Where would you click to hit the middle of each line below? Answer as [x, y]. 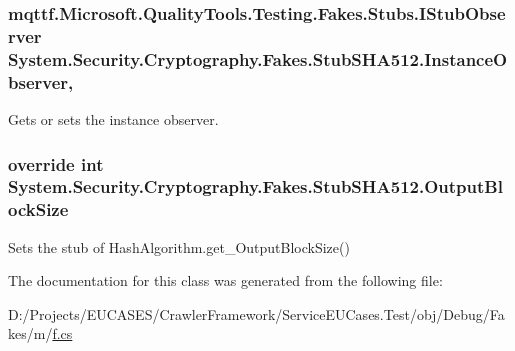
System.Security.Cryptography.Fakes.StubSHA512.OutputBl [255, 186]
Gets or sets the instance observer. [113, 118]
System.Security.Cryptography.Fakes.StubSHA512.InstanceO [258, 58]
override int [56, 163]
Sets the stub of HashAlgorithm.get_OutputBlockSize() [179, 246]
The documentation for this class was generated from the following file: [225, 280]
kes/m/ [30, 333]
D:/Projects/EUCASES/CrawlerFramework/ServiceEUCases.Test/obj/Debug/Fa [256, 313]
